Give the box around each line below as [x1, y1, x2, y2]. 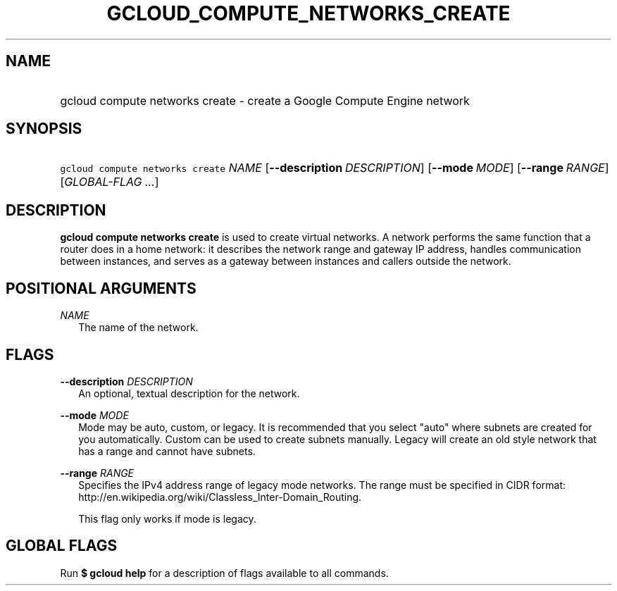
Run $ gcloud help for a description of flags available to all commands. [60, 566, 389, 579]
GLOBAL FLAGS [6, 537, 118, 555]
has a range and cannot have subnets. [78, 444, 256, 457]
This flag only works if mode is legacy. [78, 512, 256, 525]
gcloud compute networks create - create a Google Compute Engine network [60, 93, 470, 108]
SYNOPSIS [6, 120, 82, 138]
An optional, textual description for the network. [78, 387, 300, 399]
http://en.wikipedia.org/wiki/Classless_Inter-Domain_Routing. [78, 490, 362, 503]
